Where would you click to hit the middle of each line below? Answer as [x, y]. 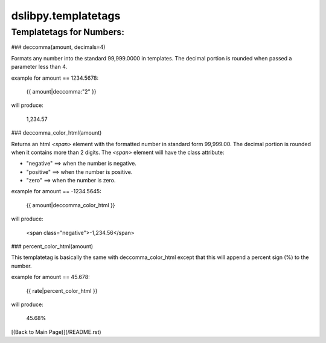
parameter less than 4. [39, 67]
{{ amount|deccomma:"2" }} [61, 91]
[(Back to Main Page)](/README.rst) [56, 332]
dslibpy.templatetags [66, 16]
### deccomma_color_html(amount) [56, 133]
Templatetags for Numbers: [68, 32]
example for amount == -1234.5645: [56, 191]
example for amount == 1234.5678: [55, 78]
